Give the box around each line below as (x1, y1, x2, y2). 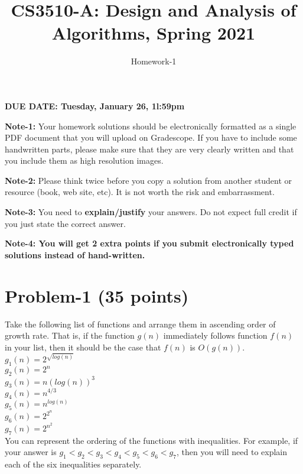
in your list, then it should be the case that (5, 340, 161, 353)
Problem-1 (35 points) (5, 283, 189, 307)
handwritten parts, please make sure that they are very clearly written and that (5, 142, 294, 155)
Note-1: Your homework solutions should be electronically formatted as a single (5, 119, 297, 132)
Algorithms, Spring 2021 (51, 21, 256, 45)
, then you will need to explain (176, 446, 288, 458)
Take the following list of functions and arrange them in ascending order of (5, 317, 276, 330)
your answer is (5, 446, 57, 458)
